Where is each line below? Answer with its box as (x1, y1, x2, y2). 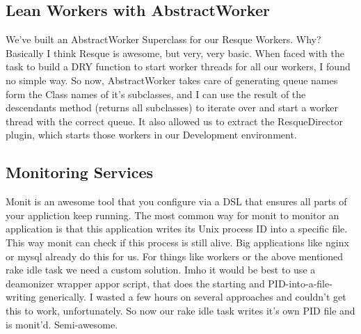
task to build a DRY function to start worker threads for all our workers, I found (6, 59, 351, 74)
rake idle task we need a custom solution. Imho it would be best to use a (6, 262, 316, 277)
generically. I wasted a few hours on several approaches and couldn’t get (39, 289, 346, 304)
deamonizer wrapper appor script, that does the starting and (6, 276, 265, 290)
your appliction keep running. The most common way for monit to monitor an (6, 207, 339, 222)
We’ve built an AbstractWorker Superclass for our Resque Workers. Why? (6, 32, 321, 47)
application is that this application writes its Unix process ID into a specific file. (6, 221, 348, 236)
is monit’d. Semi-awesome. (6, 317, 118, 331)
